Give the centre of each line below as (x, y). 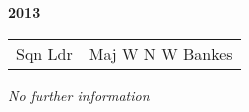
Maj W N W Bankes (160, 53)
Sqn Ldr (44, 53)
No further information (79, 94)
